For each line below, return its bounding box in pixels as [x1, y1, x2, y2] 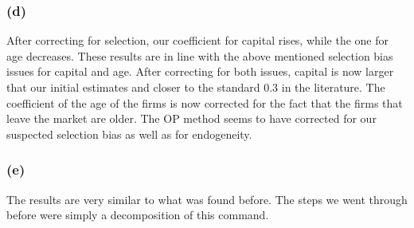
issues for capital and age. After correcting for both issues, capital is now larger [6, 63, 394, 80]
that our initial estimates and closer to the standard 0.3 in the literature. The [6, 79, 385, 95]
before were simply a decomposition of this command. [6, 206, 269, 223]
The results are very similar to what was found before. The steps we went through [6, 191, 408, 207]
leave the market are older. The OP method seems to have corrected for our [6, 110, 377, 127]
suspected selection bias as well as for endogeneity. [6, 125, 252, 142]
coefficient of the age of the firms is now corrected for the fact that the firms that [6, 94, 403, 111]
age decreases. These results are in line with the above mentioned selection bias [6, 47, 393, 64]
